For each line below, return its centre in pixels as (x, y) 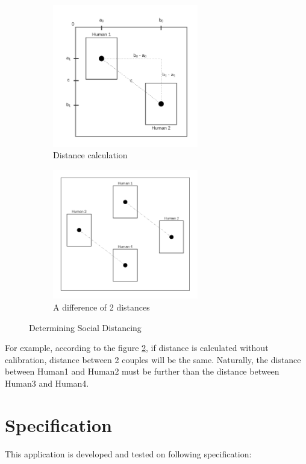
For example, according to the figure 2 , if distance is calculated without (137, 348)
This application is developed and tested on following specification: (128, 453)
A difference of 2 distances (101, 307)
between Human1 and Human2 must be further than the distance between (142, 371)
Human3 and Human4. (47, 383)
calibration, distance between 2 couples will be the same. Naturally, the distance (153, 359)
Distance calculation (90, 155)
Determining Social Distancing (85, 327)
